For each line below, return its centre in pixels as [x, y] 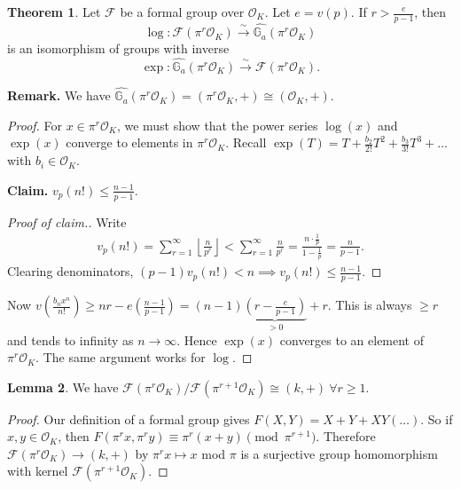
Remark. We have [59, 95]
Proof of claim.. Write [67, 221]
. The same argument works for [121, 357]
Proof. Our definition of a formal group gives [129, 418]
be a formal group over [182, 12]
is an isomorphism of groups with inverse [118, 48]
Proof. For [35, 125]
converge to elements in [129, 142]
